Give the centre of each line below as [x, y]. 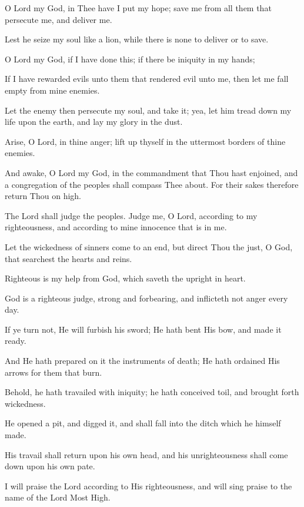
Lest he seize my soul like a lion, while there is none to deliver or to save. [137, 39]
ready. [16, 341]
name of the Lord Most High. [58, 497]
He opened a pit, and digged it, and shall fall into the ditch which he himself [143, 423]
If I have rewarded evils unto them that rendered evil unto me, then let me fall [147, 79]
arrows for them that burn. [54, 372]
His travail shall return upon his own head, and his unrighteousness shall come [146, 454]
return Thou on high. [43, 196]
